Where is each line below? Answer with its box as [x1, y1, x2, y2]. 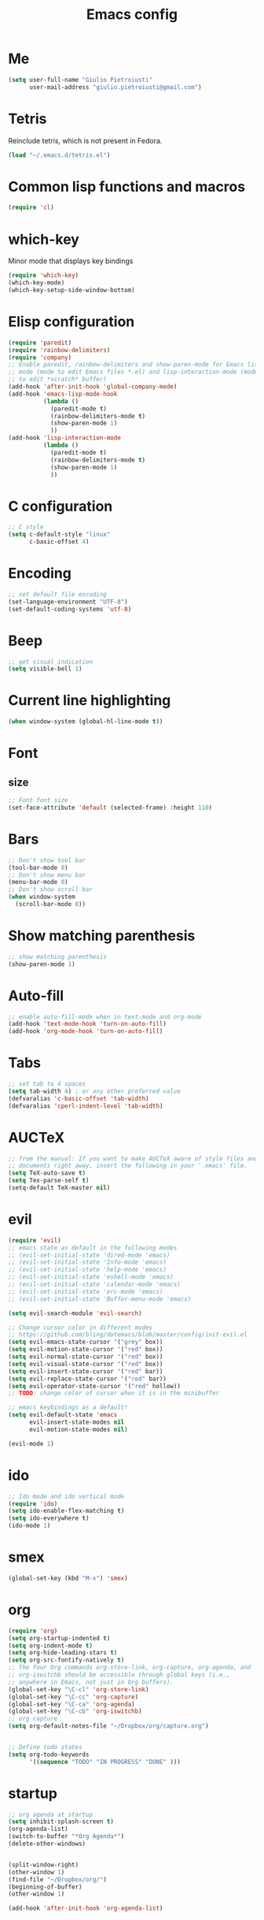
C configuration [8, 497, 113, 515]
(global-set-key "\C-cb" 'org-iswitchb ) [8, 1707, 143, 1715]
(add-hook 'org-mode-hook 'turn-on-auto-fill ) [8, 1027, 163, 1035]
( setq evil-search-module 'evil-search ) [8, 1309, 143, 1317]
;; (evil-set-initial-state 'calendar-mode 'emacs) [8, 1280, 181, 1289]
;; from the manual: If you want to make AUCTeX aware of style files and [8, 1154, 258, 1163]
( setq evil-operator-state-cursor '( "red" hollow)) [8, 1382, 181, 1390]
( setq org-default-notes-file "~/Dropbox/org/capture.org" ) [8, 1722, 210, 1730]
